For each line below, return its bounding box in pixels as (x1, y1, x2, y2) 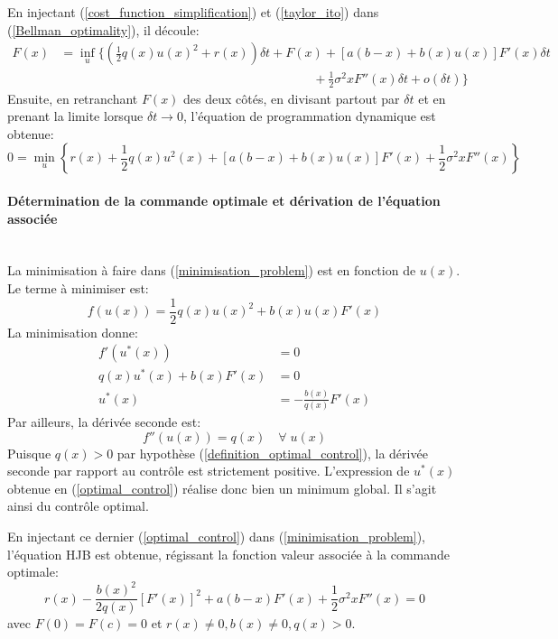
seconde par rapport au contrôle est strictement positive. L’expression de (7, 461, 410, 480)
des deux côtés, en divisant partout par (183, 88, 400, 107)
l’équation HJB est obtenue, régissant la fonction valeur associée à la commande (7, 544, 451, 563)
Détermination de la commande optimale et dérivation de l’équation (7, 190, 441, 209)
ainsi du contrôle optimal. (7, 496, 149, 515)
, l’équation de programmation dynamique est (182, 106, 436, 125)
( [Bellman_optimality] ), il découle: (7, 20, 200, 39)
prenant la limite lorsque (7, 106, 144, 125)
